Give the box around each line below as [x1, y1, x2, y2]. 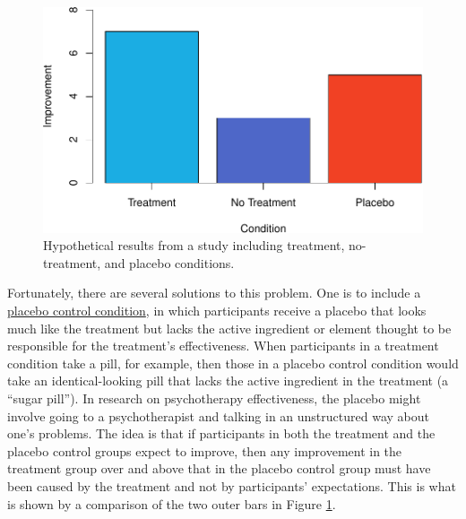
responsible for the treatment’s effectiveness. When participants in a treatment [7, 336, 439, 355]
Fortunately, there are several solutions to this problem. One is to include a [7, 283, 421, 302]
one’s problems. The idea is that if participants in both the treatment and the [7, 424, 436, 443]
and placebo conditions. [104, 253, 235, 272]
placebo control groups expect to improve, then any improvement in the [7, 441, 402, 460]
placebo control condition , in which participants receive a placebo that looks [7, 300, 427, 319]
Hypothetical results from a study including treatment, [43, 236, 345, 255]
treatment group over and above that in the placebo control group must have [7, 459, 431, 478]
